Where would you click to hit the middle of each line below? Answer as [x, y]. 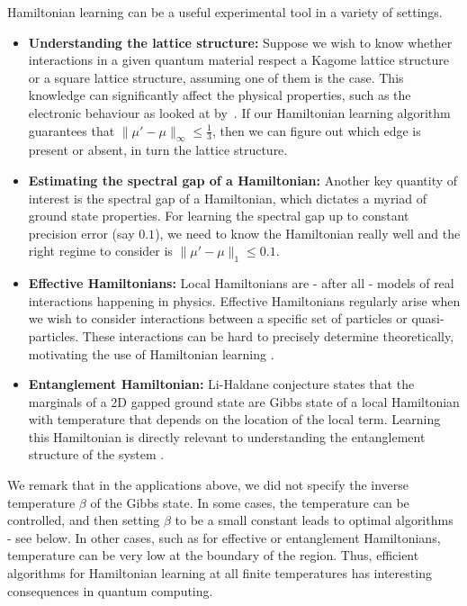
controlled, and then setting [84, 520]
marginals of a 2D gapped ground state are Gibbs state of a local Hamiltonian [244, 401]
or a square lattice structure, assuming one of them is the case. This [216, 77]
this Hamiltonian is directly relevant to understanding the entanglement [227, 436]
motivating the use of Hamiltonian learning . [151, 353]
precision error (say [81, 233]
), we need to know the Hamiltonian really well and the [308, 233]
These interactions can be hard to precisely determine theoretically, [268, 335]
